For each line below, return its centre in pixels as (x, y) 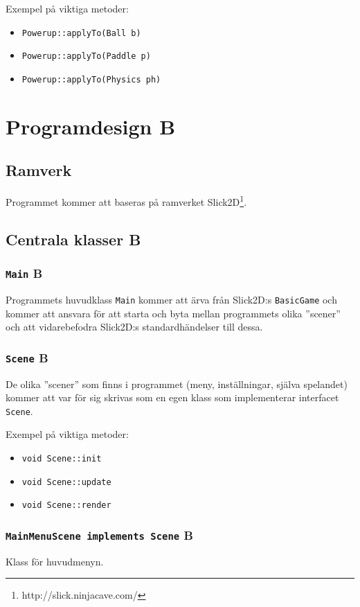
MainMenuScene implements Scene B (99, 535)
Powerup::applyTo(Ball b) (81, 33)
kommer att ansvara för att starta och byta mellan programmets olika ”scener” (173, 313)
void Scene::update (66, 482)
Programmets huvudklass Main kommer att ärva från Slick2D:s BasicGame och (171, 299)
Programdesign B (91, 126)
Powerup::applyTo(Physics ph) (91, 79)
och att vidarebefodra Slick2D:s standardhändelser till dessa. (134, 327)
